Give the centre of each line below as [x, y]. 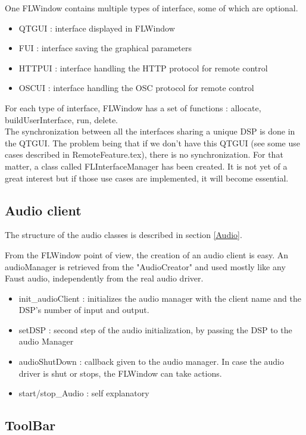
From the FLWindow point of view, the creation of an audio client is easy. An [147, 254]
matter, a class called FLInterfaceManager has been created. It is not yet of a [146, 166]
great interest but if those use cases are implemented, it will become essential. [147, 178]
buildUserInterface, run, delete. [61, 119]
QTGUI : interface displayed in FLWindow [97, 28]
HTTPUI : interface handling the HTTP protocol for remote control [143, 68]
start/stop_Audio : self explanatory [84, 393]
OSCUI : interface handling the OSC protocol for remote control [136, 88]
